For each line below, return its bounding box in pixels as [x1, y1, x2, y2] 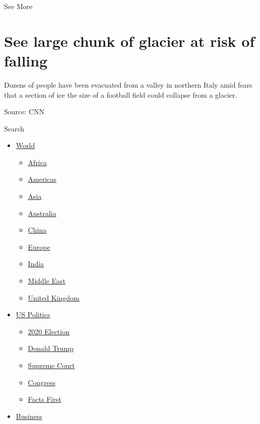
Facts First [28, 394, 61, 404]
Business [16, 410, 42, 421]
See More [4, 1, 33, 11]
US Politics [16, 309, 50, 320]
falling [4, 50, 48, 70]
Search [4, 123, 25, 133]
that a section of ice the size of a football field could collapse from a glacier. [4, 89, 237, 100]
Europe [28, 241, 50, 252]
